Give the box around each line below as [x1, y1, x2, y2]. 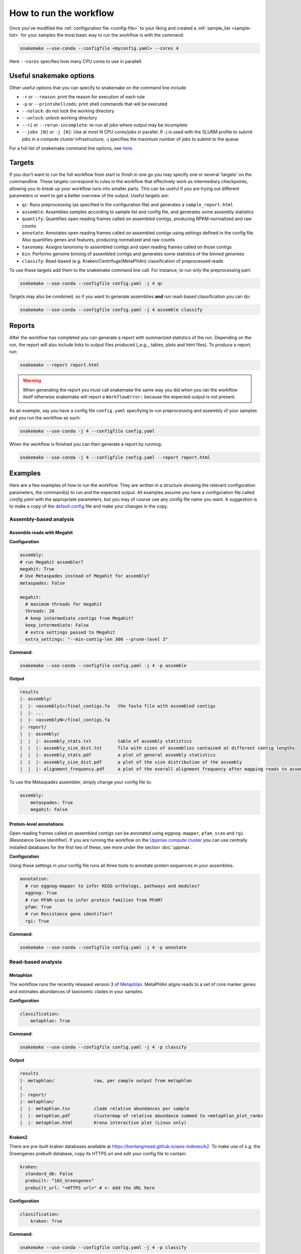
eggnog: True [25, 890, 57, 896]
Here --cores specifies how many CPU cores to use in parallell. [9, 58, 143, 64]
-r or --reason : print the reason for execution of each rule [22, 94, 145, 100]
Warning [23, 378, 41, 384]
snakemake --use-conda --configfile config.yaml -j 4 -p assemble [20, 663, 187, 668]
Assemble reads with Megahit [9, 529, 73, 535]
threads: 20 [25, 608, 55, 614]
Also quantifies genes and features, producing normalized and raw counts [22, 237, 175, 243]
